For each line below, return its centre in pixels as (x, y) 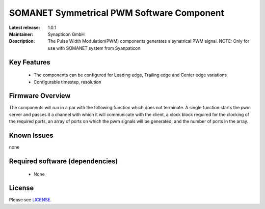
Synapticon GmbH (66, 34)
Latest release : (25, 28)
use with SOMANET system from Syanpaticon (94, 48)
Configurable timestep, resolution (67, 82)
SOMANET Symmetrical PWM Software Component (117, 13)
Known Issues (31, 135)
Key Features (30, 62)
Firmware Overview (40, 96)
